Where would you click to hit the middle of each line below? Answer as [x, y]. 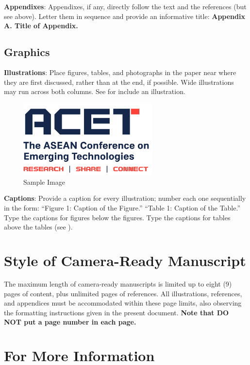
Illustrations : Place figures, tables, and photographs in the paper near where [120, 72]
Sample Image [44, 182]
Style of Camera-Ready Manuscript [125, 260]
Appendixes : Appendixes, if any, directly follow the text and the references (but [125, 6]
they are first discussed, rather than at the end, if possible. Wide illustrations [119, 82]
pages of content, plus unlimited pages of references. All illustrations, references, [123, 293]
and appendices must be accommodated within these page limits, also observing [123, 303]
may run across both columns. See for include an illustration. [95, 91]
